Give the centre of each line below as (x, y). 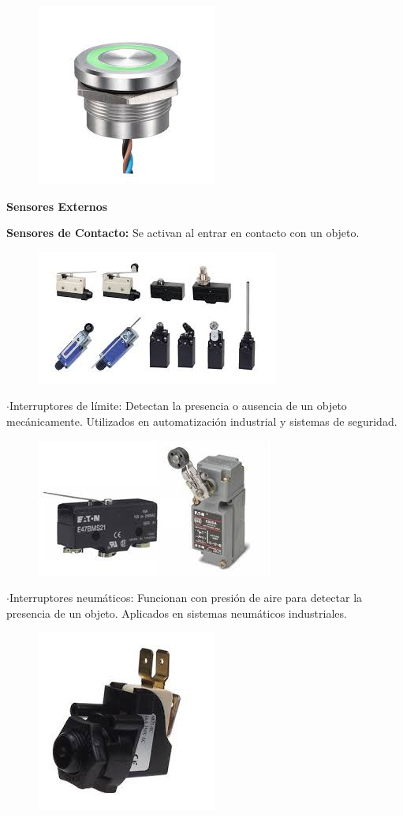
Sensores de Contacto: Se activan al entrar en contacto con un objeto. (183, 233)
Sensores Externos (57, 206)
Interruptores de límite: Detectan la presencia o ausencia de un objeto (178, 406)
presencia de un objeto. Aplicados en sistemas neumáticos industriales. (177, 613)
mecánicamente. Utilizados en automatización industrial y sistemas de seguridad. (202, 421)
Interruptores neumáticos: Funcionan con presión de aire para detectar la (186, 598)
